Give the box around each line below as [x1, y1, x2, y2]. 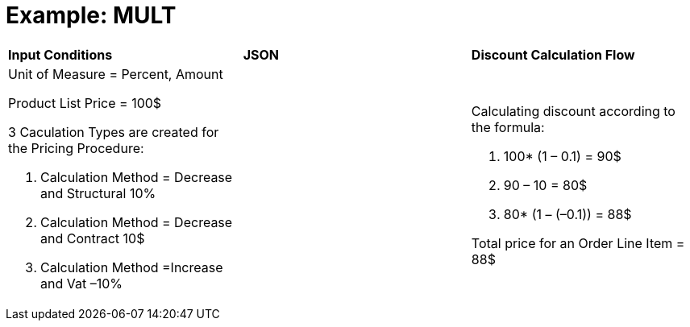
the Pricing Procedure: [8, 139, 144, 156]
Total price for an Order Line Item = [471, 234, 685, 251]
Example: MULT [6, 2, 177, 29]
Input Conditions [8, 46, 113, 63]
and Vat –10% [40, 275, 123, 292]
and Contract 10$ [40, 230, 145, 246]
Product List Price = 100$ [8, 94, 162, 111]
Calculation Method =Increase [40, 259, 223, 275]
